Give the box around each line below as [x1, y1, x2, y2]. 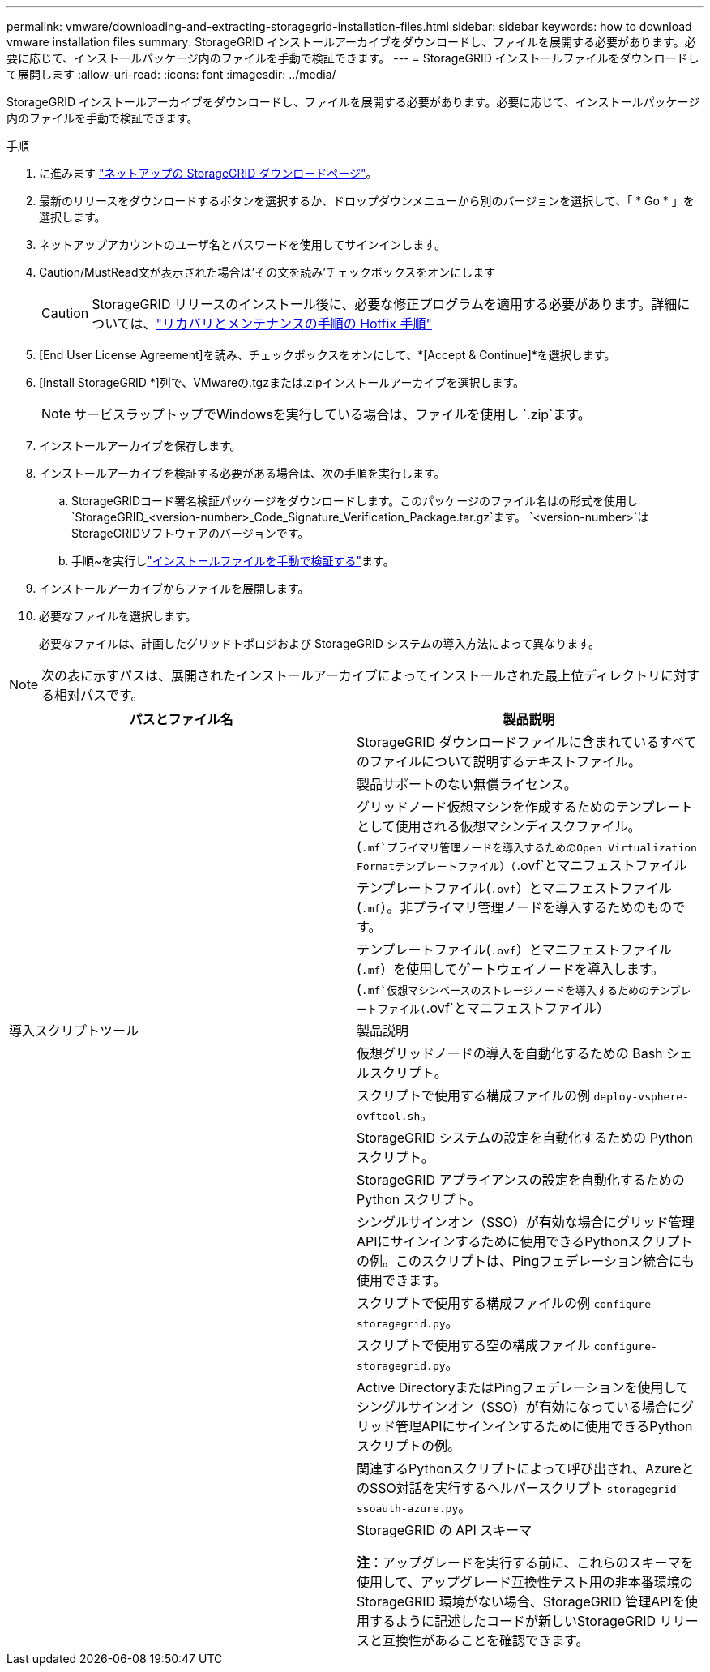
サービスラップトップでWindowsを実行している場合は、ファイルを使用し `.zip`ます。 [74, 406, 591, 422]
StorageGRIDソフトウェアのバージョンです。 [71, 526, 310, 540]
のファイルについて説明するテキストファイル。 [357, 753, 642, 770]
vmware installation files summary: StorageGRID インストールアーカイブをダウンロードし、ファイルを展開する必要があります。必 [6, 35, 696, 49]
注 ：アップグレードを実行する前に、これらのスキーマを [357, 1554, 694, 1571]
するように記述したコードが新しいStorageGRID [370, 1613, 657, 1629]
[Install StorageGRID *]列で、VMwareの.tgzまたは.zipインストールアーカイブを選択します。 [39, 375, 525, 389]
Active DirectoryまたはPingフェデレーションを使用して [357, 1379, 689, 1395]
